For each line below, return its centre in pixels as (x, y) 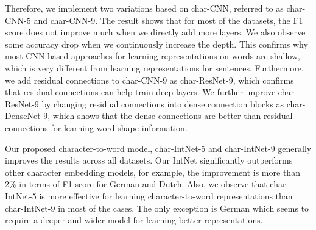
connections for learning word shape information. (96, 127)
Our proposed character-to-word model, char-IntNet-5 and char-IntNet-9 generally (158, 148)
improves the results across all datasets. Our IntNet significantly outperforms (149, 160)
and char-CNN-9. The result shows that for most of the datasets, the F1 (168, 20)
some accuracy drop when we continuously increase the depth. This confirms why (156, 44)
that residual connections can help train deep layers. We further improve (140, 92)
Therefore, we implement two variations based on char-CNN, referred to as (144, 8)
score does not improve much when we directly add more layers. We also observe (155, 32)
